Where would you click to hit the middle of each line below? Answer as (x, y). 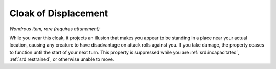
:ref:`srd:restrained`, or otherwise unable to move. (62, 59)
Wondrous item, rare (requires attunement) (54, 29)
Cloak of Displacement (59, 13)
